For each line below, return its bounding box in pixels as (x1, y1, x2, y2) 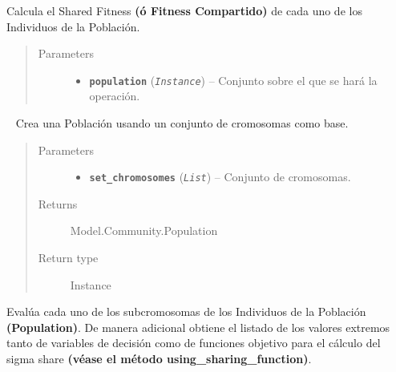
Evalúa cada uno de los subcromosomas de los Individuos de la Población (6, 303, 366, 320)
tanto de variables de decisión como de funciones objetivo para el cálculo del (6, 334, 381, 351)
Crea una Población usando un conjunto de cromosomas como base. (15, 115, 349, 131)
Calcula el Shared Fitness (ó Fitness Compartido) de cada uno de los (6, 2, 362, 18)
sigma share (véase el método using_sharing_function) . (6, 350, 312, 367)
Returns (38, 195, 78, 212)
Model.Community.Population (70, 222, 218, 239)
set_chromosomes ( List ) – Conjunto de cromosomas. (89, 168, 351, 185)
